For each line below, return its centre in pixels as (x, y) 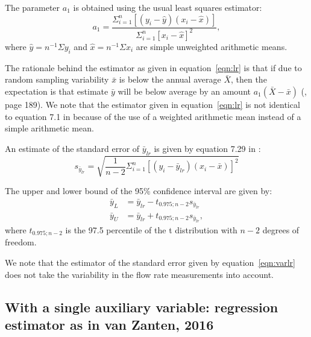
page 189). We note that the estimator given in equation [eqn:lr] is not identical (152, 104)
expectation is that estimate (57, 91)
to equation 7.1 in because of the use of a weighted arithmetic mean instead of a (153, 116)
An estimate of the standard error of (72, 148)
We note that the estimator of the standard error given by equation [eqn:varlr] (150, 263)
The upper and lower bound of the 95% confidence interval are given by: (139, 191)
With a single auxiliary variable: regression (142, 307)
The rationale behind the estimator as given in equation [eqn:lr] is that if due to (153, 67)
